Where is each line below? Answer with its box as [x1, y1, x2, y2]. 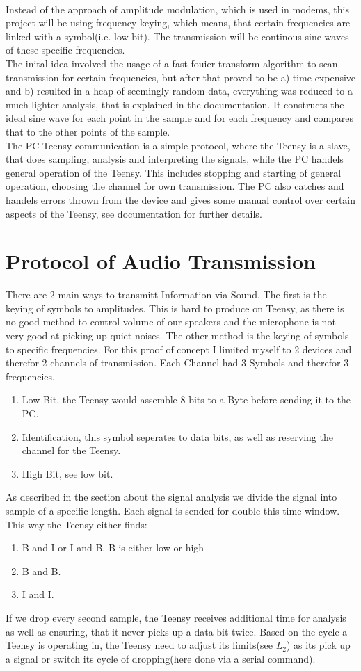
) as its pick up [286, 638, 351, 652]
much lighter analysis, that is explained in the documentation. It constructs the [6, 97, 344, 111]
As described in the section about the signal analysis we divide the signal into [6, 490, 337, 504]
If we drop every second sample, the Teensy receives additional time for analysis [6, 610, 346, 624]
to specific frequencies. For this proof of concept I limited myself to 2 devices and [6, 341, 352, 356]
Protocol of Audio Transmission [6, 247, 316, 275]
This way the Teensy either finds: [6, 517, 147, 531]
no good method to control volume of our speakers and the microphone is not [6, 314, 336, 329]
